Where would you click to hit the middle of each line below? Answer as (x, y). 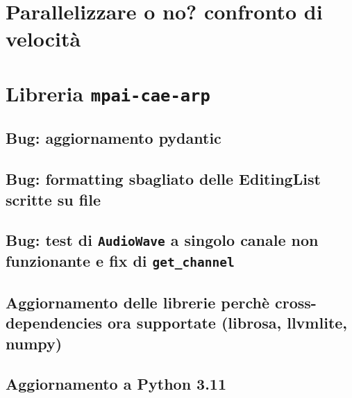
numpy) (34, 343)
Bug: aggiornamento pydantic (114, 138)
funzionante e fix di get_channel (120, 261)
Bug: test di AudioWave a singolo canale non (162, 240)
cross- (296, 302)
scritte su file (53, 199)
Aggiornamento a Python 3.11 (116, 384)
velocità (43, 39)
